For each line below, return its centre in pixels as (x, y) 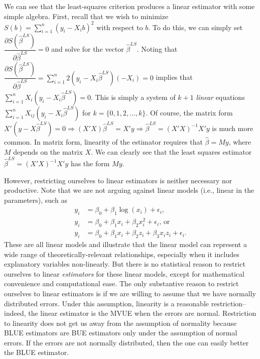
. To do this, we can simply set (196, 27)
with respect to (120, 27)
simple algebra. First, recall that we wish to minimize (86, 16)
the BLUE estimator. (37, 352)
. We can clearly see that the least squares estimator (171, 151)
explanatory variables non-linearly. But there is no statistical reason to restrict (125, 264)
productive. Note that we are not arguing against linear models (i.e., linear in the (129, 190)
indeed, (15, 313)
